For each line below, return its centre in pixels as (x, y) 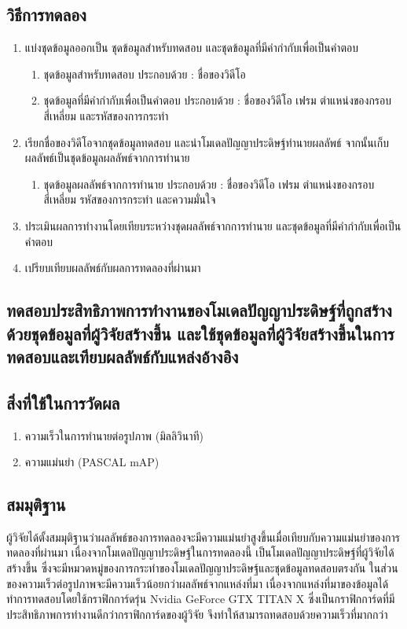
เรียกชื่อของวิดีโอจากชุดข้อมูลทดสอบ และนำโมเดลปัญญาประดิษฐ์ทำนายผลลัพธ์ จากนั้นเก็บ (207, 142)
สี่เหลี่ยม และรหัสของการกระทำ (106, 115)
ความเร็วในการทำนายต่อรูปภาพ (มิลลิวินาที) (114, 435)
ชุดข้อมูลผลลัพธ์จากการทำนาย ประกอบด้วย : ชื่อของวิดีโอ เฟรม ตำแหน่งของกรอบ (209, 184)
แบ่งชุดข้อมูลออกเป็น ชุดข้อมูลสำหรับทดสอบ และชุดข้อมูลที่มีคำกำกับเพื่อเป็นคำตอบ (191, 48)
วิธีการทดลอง (46, 15)
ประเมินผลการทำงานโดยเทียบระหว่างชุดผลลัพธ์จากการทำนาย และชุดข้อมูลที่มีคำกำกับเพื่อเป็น (213, 225)
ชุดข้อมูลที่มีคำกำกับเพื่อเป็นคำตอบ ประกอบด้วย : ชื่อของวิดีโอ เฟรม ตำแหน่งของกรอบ (217, 100)
